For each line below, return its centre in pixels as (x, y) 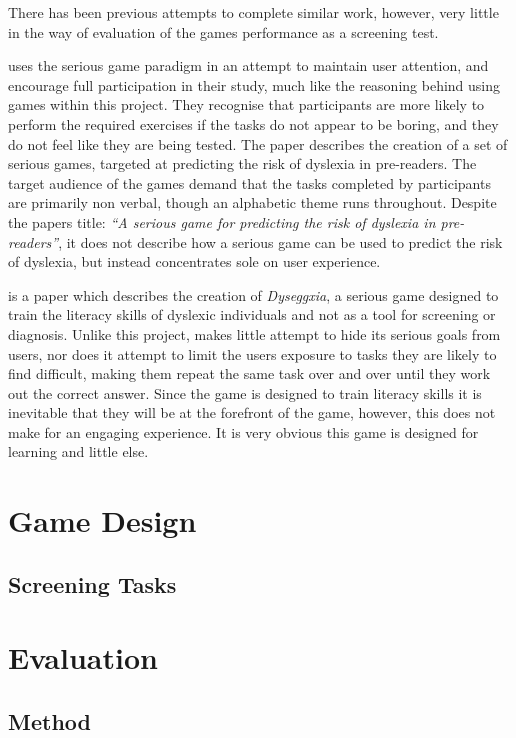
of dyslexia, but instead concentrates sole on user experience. (194, 261)
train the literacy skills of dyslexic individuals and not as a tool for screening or (252, 314)
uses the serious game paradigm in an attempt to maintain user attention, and (248, 65)
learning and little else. (78, 451)
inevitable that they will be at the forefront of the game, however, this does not (252, 412)
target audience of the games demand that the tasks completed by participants (249, 182)
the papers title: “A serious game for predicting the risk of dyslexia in (222, 221)
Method (49, 720)
